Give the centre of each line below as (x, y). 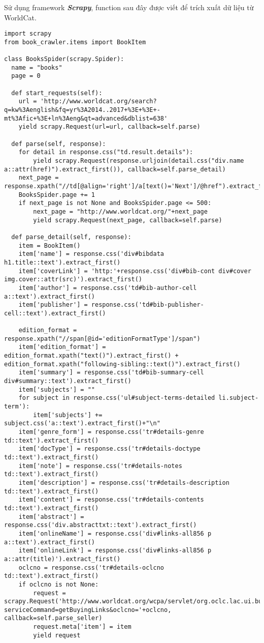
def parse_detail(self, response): (71, 237)
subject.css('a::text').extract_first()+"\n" (82, 423)
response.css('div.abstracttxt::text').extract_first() (101, 525)
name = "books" (37, 67)
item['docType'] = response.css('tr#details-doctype (109, 449)
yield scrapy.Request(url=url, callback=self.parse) (109, 127)
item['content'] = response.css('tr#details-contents (111, 500)
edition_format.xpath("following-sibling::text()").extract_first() (122, 364)
